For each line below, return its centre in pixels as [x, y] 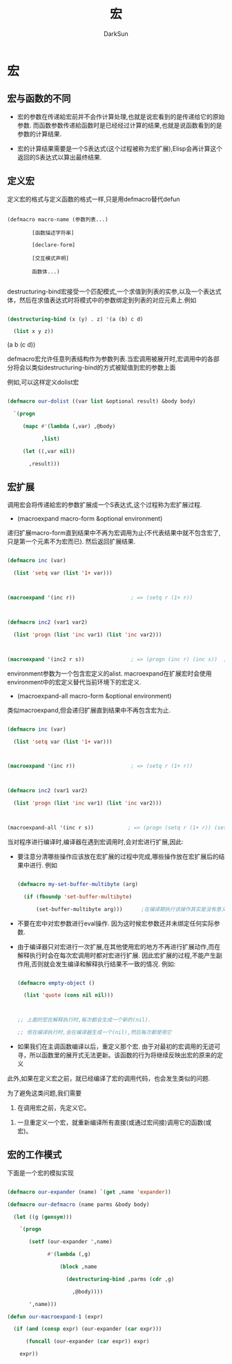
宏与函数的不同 [39, 98]
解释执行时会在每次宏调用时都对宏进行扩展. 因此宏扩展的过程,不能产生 [116, 955]
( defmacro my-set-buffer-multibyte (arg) [78, 884]
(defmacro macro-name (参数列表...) [58, 219]
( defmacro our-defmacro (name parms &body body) [78, 1204]
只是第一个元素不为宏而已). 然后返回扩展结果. [71, 541]
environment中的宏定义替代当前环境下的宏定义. [74, 682]
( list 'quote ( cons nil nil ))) [69, 995]
